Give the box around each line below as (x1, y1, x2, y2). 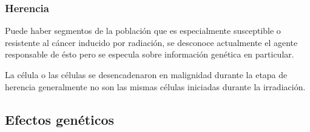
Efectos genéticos (5, 110, 115, 128)
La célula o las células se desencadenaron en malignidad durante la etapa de (5, 68, 288, 81)
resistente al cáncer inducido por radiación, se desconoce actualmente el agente (5, 36, 298, 48)
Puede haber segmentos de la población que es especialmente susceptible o (5, 24, 281, 37)
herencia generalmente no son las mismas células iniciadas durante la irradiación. (5, 80, 306, 93)
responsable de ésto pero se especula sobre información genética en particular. (5, 48, 294, 61)
